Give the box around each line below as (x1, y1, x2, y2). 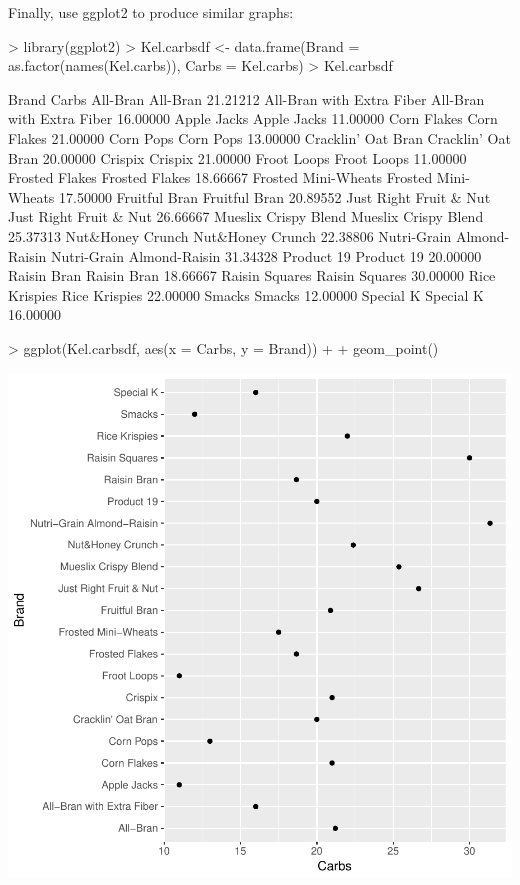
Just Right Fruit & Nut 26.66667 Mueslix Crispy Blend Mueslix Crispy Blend (8, 206, 484, 227)
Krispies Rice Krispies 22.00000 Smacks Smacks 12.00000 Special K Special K (8, 284, 484, 305)
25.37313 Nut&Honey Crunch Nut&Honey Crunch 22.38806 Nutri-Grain (8, 225, 452, 246)
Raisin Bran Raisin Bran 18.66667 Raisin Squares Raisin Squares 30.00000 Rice (8, 265, 496, 286)
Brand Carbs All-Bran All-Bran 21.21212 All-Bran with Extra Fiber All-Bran (8, 88, 485, 109)
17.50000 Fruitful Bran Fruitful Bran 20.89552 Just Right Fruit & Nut (59, 186, 491, 207)
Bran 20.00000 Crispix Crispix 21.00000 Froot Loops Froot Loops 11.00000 (8, 147, 467, 168)
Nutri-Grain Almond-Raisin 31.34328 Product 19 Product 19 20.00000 (51, 245, 482, 266)
